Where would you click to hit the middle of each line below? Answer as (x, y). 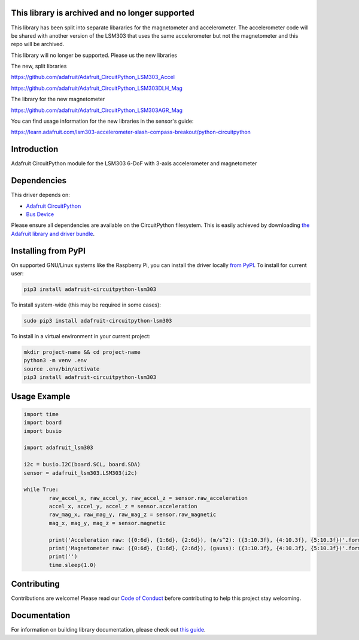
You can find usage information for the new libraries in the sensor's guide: (102, 121)
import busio (43, 431)
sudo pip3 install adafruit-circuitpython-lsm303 (98, 321)
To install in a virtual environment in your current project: (81, 336)
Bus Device (40, 214)
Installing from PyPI (48, 251)
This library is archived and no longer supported (103, 13)
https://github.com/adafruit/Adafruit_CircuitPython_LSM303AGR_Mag (97, 110)
